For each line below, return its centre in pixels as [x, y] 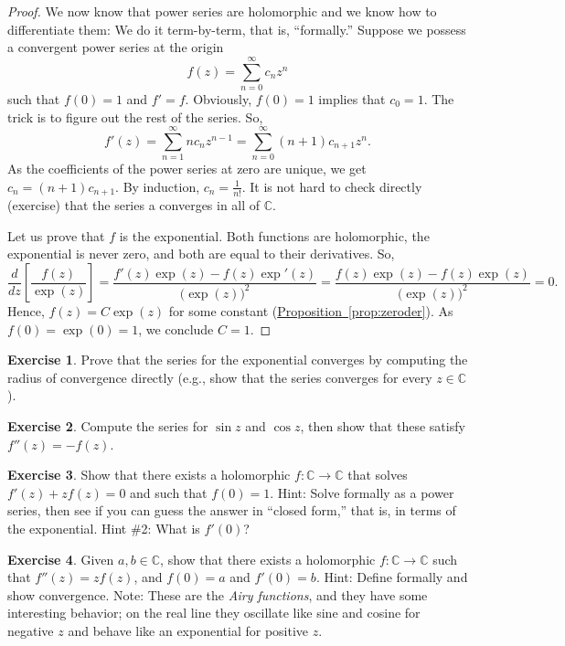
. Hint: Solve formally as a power [362, 492]
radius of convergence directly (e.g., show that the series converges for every [220, 377]
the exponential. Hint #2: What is [104, 528]
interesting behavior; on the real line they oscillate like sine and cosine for [214, 613]
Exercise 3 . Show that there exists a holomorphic [149, 475]
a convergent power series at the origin [116, 47]
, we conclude [176, 328]
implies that [352, 98]
